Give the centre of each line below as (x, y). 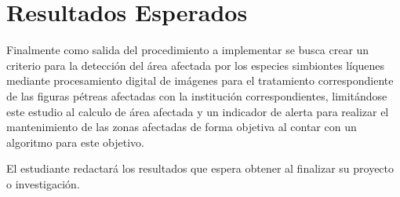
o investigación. (43, 183)
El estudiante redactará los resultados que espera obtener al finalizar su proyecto (200, 168)
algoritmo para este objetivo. (75, 142)
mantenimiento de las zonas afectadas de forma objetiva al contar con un (182, 127)
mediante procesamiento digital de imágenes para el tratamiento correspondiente (200, 80)
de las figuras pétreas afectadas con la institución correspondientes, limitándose (197, 95)
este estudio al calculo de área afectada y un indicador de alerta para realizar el (198, 111)
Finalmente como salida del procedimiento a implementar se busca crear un (188, 50)
